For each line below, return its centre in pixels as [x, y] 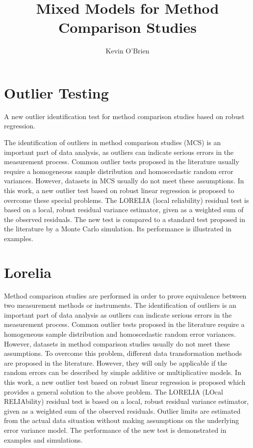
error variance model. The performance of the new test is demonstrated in [115, 430]
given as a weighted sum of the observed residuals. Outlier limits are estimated [122, 411]
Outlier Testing [56, 92]
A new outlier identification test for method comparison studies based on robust [124, 116]
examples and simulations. [43, 439]
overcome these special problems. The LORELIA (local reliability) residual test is [126, 200]
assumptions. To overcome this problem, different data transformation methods [123, 353]
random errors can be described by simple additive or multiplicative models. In [123, 372]
